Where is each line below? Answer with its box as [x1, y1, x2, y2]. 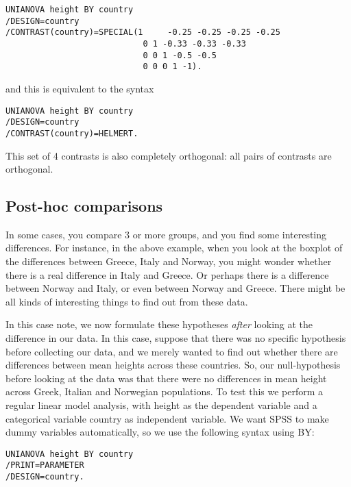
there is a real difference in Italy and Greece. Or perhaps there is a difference [5, 267, 329, 282]
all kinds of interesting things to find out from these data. [5, 294, 248, 308]
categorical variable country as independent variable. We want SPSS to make [5, 411, 329, 425]
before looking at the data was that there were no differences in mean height [5, 371, 327, 385]
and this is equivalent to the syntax [5, 81, 154, 95]
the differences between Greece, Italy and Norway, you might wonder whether [5, 254, 332, 269]
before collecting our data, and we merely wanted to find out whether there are [5, 344, 338, 358]
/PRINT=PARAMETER [5, 460, 84, 471]
